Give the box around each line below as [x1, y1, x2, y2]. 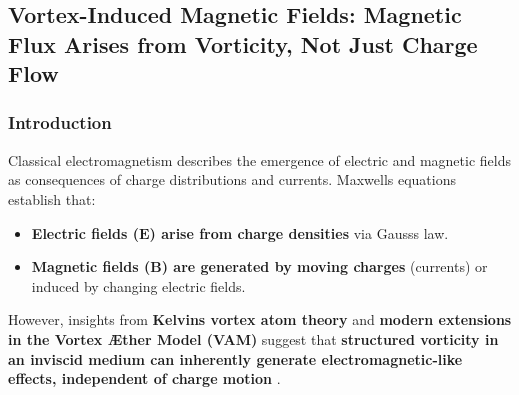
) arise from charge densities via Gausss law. [149, 222, 449, 243]
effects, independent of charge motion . [8, 368, 281, 389]
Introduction [8, 110, 112, 135]
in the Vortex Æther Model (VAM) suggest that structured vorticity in [8, 328, 499, 349]
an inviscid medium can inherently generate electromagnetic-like [8, 348, 463, 369]
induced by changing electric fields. [31, 275, 246, 296]
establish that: [8, 188, 96, 209]
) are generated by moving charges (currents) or [161, 256, 488, 277]
